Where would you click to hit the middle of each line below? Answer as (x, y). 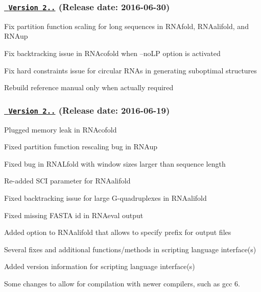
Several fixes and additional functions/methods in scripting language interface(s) (130, 249)
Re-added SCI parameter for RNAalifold (67, 181)
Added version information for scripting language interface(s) (100, 266)
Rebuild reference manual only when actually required (89, 87)
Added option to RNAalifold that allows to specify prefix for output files (118, 232)
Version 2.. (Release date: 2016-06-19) (89, 110)
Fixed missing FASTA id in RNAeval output (74, 215)
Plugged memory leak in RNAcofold (61, 129)
